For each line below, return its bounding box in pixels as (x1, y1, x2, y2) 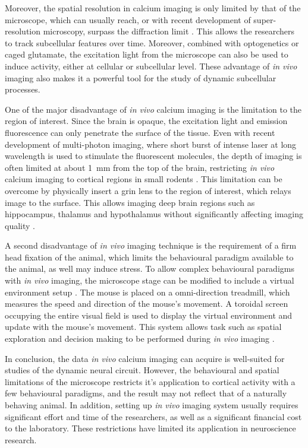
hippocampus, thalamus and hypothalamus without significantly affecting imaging (5, 208, 304, 220)
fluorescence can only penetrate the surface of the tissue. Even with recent (5, 126, 275, 138)
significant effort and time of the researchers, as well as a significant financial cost (5, 410, 302, 422)
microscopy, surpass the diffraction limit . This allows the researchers (43, 25, 295, 37)
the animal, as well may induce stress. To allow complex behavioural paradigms (5, 262, 294, 275)
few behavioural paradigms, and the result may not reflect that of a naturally (5, 387, 287, 399)
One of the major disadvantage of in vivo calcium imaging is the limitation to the (5, 103, 302, 115)
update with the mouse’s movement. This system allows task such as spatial (5, 320, 282, 333)
